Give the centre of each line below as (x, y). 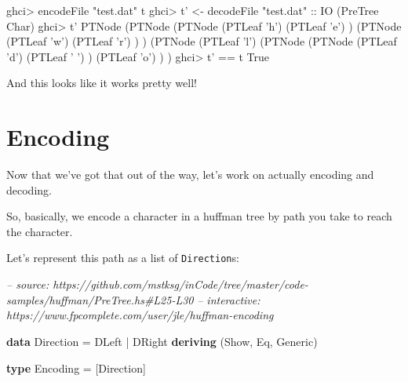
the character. (40, 231)
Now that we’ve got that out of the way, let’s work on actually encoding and (190, 175)
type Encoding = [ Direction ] (76, 367)
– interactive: (229, 299)
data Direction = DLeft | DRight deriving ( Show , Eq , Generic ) (162, 341)
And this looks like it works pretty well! (102, 83)
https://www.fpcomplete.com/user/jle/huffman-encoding (140, 315)
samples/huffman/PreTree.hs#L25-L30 (100, 299)
